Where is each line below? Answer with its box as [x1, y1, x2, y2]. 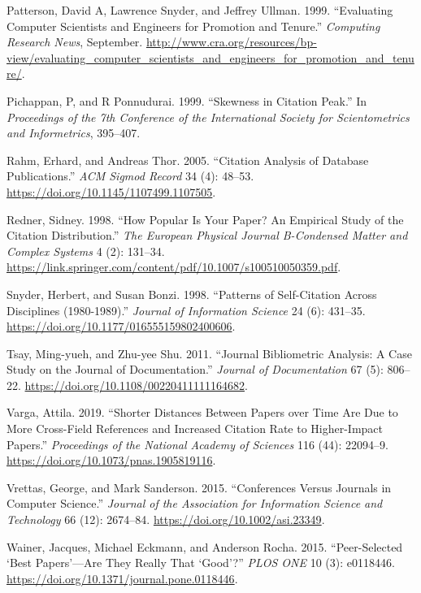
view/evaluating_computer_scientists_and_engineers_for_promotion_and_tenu [7, 49, 414, 66]
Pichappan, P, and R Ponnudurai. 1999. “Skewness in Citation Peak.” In [7, 92, 367, 109]
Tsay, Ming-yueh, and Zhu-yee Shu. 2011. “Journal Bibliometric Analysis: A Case [7, 344, 412, 361]
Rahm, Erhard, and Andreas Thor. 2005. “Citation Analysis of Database [7, 151, 369, 168]
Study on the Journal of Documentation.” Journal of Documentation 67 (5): [7, 361, 384, 378]
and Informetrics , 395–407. [7, 124, 141, 141]
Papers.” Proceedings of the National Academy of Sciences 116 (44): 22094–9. [7, 435, 388, 452]
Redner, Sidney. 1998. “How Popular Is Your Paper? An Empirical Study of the [7, 210, 404, 227]
